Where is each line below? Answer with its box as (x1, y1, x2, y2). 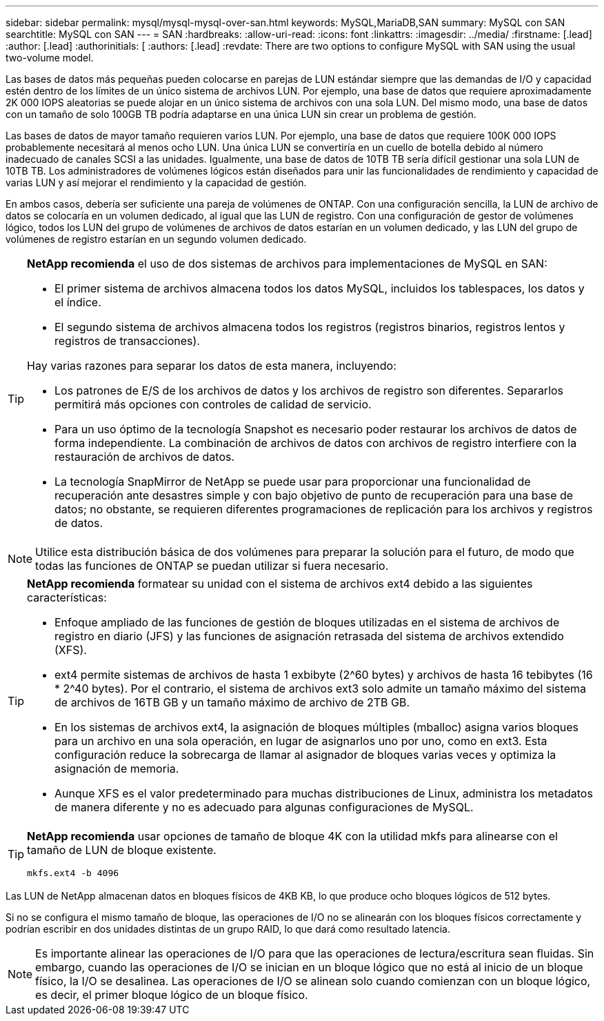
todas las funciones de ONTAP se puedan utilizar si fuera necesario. (35, 559, 389, 573)
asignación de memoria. (54, 762, 179, 775)
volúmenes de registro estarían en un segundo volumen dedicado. (6, 233, 307, 245)
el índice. (54, 295, 101, 309)
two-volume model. (6, 52, 94, 63)
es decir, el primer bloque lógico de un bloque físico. (35, 988, 308, 1002)
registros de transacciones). (54, 334, 200, 348)
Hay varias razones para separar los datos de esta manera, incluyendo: (27, 359, 396, 373)
